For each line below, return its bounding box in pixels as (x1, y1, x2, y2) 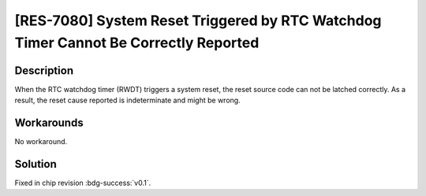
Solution (14, 157, 57, 171)
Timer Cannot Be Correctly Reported (14, 34, 260, 51)
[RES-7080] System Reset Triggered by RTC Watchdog (14, 12, 382, 29)
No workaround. (14, 137, 68, 146)
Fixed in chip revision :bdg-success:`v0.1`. (14, 178, 151, 188)
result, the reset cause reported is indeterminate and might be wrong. (14, 95, 241, 105)
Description (14, 64, 74, 77)
